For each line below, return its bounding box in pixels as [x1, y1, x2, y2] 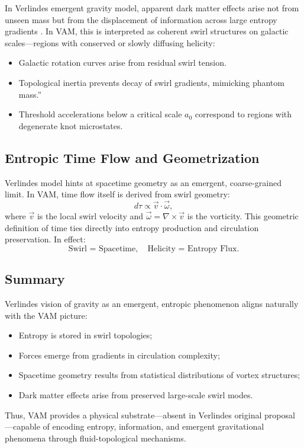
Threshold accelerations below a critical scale [18, 108, 182, 120]
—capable [5, 420, 40, 433]
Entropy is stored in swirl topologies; [18, 329, 153, 341]
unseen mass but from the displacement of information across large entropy [5, 13, 277, 25]
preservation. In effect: [5, 233, 86, 245]
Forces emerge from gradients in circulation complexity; [18, 348, 220, 361]
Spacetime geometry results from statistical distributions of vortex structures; [18, 369, 300, 381]
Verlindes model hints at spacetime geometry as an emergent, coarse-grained [5, 176, 282, 188]
